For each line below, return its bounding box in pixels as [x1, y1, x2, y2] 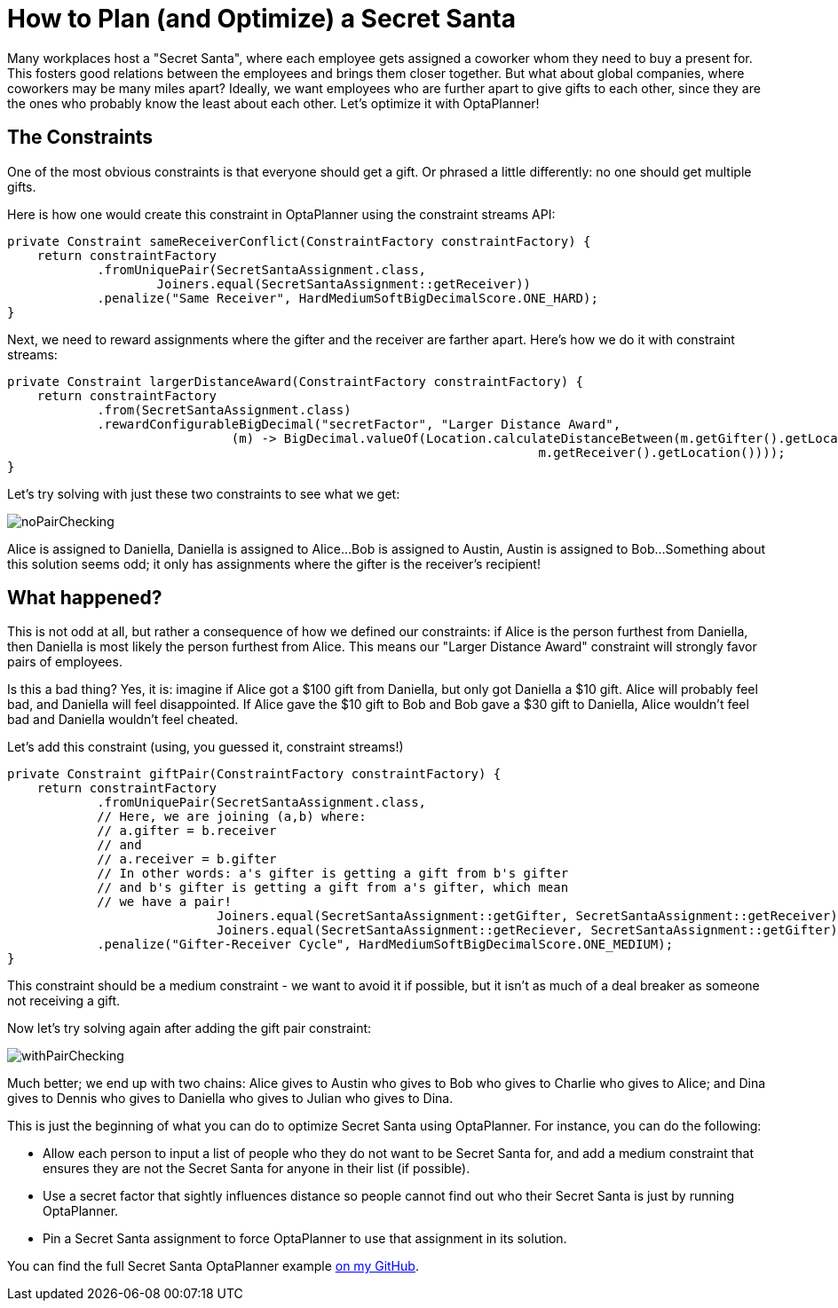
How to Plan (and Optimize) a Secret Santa [7, 4, 517, 34]
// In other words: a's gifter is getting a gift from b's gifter [97, 866, 569, 881]
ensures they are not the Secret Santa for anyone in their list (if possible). [43, 1161, 470, 1177]
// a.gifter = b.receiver [97, 823, 277, 839]
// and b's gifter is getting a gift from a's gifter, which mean [97, 880, 569, 895]
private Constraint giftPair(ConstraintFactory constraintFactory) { [7, 767, 502, 782]
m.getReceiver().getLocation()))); [538, 445, 786, 460]
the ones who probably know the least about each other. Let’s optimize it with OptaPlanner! [7, 95, 540, 111]
